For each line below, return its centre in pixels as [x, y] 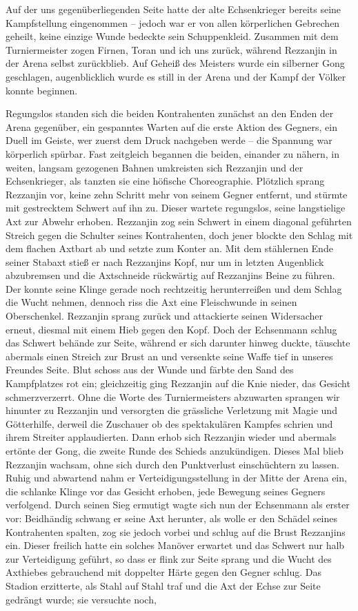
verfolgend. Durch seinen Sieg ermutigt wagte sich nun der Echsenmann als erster [178, 505]
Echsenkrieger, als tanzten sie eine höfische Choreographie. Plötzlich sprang [165, 181]
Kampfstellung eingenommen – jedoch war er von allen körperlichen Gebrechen [173, 22]
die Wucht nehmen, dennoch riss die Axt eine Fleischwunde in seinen [151, 302]
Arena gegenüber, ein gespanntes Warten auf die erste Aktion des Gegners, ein [171, 126]
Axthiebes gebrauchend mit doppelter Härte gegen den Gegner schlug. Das [164, 572]
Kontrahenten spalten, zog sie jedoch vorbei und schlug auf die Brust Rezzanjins [176, 531]
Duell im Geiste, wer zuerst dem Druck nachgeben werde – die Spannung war [169, 140]
